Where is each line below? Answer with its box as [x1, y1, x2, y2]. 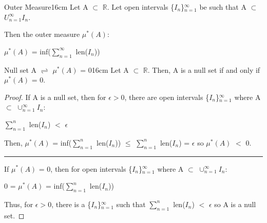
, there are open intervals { [124, 91, 209, 102]
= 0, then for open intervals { [39, 163, 132, 174]
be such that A [199, 2, 246, 12]
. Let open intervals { [107, 2, 175, 12]
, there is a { [51, 198, 91, 209]
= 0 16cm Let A [80, 64, 129, 75]
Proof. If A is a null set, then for [4, 91, 106, 102]
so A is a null [214, 198, 256, 209]
